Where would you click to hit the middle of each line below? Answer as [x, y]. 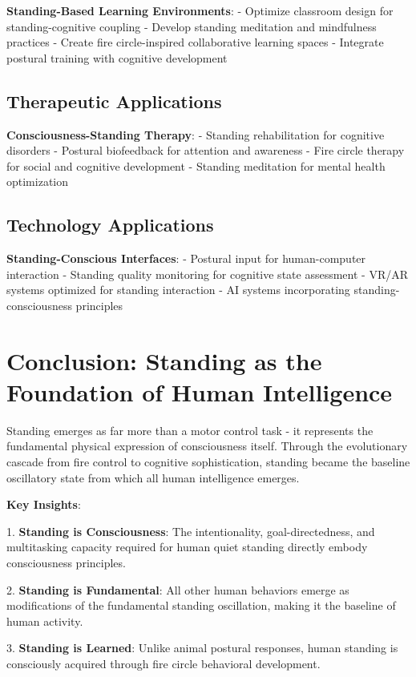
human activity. [45, 621]
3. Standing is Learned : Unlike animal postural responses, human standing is [202, 648]
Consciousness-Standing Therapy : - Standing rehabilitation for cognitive [196, 134]
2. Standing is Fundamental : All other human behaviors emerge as [178, 589]
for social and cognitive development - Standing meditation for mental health [196, 165]
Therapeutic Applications [114, 101]
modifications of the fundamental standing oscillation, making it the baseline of [201, 605]
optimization [38, 181]
